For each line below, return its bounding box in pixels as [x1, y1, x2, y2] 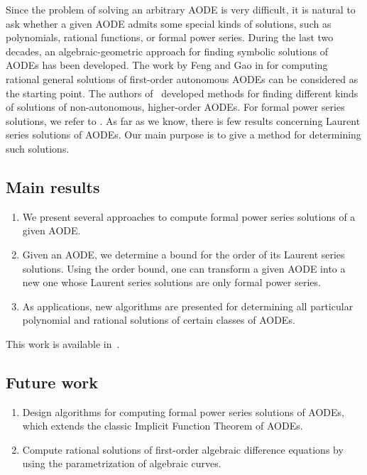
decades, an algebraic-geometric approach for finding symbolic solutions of [6, 43, 328, 58]
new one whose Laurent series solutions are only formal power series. [22, 275, 321, 290]
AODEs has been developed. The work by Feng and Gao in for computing [6, 58, 328, 72]
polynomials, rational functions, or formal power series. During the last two [6, 30, 334, 45]
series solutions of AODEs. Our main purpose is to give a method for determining [6, 127, 361, 142]
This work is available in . [6, 336, 120, 351]
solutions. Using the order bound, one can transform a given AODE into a [22, 261, 346, 275]
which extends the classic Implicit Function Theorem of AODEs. [22, 418, 303, 433]
